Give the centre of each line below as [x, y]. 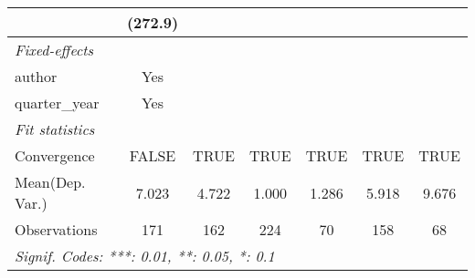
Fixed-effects [54, 50]
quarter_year [57, 103]
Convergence [55, 155]
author [36, 76]
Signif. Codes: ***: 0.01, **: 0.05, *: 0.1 [145, 256]
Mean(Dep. [50, 182]
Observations [56, 229]
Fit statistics [55, 129]
